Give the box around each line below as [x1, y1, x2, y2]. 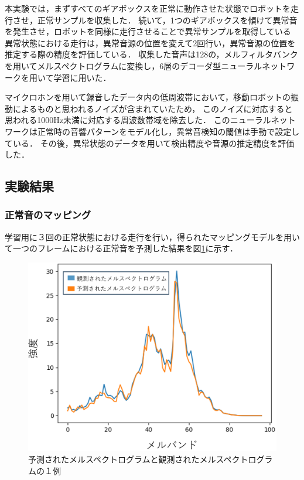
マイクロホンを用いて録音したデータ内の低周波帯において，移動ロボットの [5, 91, 291, 103]
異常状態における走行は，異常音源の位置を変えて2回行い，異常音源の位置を [5, 36, 296, 49]
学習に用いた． [53, 71, 111, 83]
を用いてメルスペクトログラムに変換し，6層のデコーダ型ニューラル [5, 59, 262, 72]
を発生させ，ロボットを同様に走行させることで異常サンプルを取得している [5, 25, 291, 38]
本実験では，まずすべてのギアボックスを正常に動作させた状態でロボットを [5, 2, 291, 14]
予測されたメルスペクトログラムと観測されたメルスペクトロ [28, 453, 257, 465]
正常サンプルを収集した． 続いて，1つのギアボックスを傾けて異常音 [37, 13, 298, 26]
